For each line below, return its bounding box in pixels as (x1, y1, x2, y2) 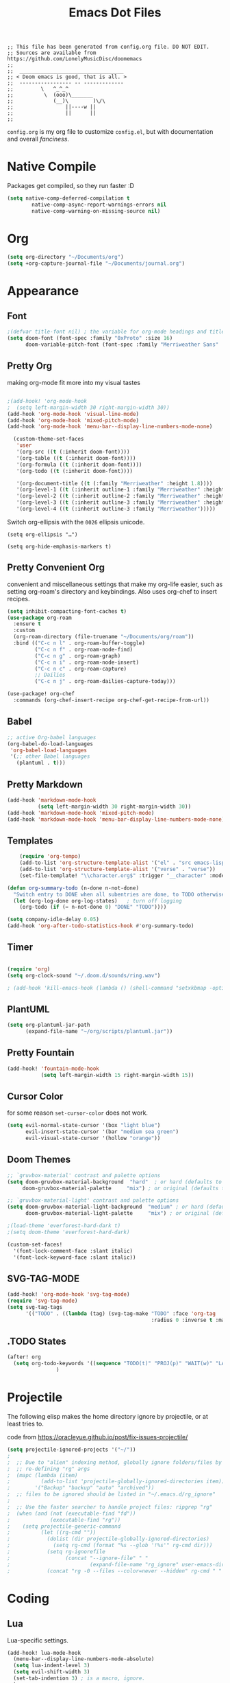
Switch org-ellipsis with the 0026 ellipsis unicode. (7, 518, 145, 526)
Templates (7, 835, 53, 846)
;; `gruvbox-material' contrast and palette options (7, 1172, 161, 1179)
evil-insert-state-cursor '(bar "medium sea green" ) (25, 1128, 179, 1135)
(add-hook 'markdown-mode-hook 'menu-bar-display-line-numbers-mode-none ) (7, 815, 225, 823)
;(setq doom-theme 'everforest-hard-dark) (7, 1229, 130, 1235)
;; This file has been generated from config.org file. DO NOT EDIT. (7, 43, 210, 51)
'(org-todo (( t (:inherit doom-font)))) (16, 467, 133, 474)
